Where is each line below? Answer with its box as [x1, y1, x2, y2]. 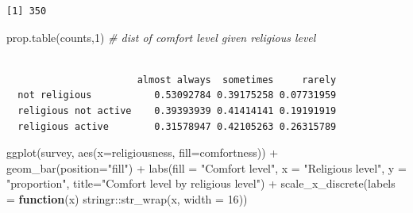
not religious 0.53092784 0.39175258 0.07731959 [17, 89, 337, 101]
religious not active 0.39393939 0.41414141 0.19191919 [17, 105, 337, 116]
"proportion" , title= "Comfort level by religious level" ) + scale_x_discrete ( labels [6, 175, 396, 192]
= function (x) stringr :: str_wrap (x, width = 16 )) [6, 190, 248, 207]
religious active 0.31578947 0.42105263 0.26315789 [17, 120, 337, 132]
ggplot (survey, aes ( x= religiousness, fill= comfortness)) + [6, 144, 279, 161]
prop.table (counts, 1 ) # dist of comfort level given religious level [6, 29, 316, 45]
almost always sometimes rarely [137, 74, 337, 86]
